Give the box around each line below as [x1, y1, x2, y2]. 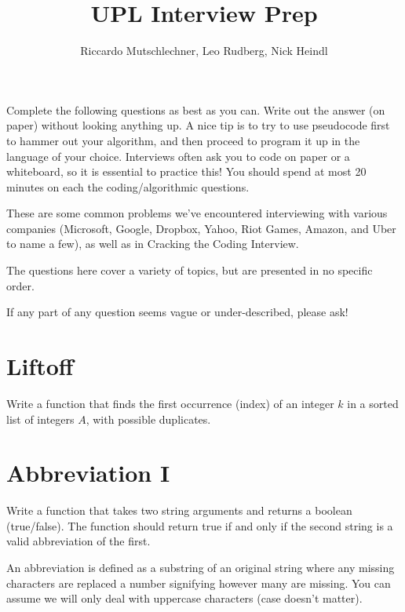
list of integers [6, 410, 75, 427]
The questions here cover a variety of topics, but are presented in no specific [6, 262, 373, 279]
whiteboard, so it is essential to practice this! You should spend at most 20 [6, 163, 367, 180]
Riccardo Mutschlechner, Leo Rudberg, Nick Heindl [80, 42, 328, 59]
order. [6, 277, 35, 293]
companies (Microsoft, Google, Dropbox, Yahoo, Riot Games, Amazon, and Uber [6, 220, 396, 236]
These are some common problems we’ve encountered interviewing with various [6, 205, 388, 221]
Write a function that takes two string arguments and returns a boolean [6, 502, 352, 519]
